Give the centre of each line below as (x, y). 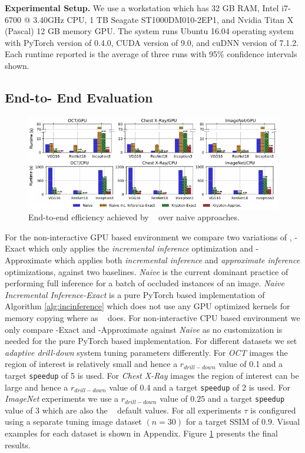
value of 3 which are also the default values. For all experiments (123, 410)
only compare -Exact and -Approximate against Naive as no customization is (144, 329)
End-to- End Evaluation (79, 97)
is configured (273, 410)
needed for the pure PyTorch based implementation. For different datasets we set (151, 341)
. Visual (286, 421)
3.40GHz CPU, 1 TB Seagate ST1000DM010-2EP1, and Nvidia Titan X (163, 19)
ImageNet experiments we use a (62, 399)
